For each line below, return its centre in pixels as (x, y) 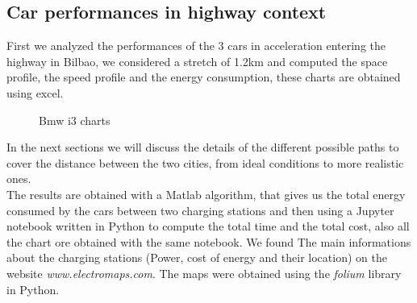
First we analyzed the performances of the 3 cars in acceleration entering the (196, 46)
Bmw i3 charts (75, 120)
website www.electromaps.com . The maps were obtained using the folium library (204, 273)
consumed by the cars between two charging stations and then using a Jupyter (200, 210)
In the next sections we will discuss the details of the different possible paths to (203, 147)
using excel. (35, 92)
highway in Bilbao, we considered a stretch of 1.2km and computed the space (197, 61)
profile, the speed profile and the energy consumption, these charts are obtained (204, 77)
